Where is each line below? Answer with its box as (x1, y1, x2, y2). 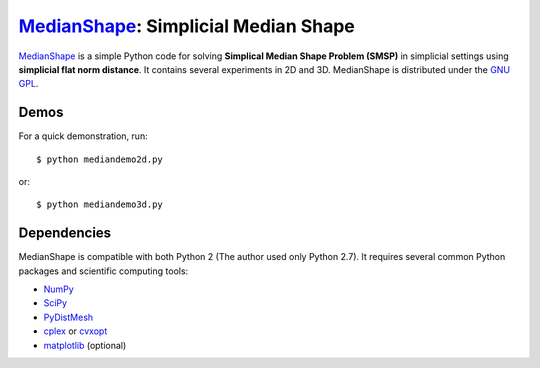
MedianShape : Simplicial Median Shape (18, 15, 355, 37)
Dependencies (18, 225, 112, 242)
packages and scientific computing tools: (18, 265, 189, 277)
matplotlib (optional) (43, 339, 127, 351)
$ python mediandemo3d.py (36, 199, 164, 210)
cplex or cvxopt (43, 325, 108, 337)
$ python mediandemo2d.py (36, 153, 164, 165)
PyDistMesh (43, 311, 94, 323)
